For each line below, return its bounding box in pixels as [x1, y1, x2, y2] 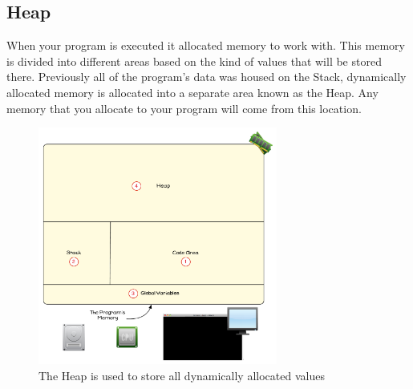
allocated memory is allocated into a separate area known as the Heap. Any [6, 83, 379, 100]
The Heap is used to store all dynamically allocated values [38, 367, 325, 383]
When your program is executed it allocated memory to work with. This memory [6, 37, 405, 54]
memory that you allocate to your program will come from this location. [6, 99, 362, 116]
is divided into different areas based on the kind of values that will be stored [6, 52, 382, 69]
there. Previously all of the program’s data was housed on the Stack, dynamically [6, 68, 407, 85]
